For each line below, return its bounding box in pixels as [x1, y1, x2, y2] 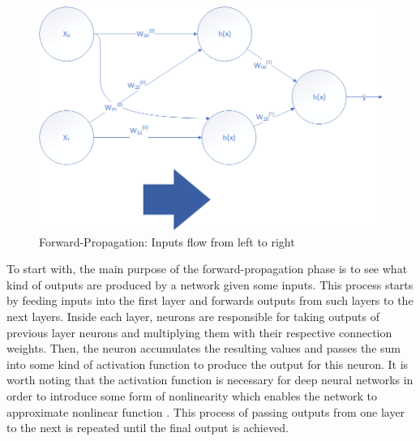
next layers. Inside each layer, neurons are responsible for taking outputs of [6, 307, 379, 324]
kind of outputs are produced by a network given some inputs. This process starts [6, 276, 414, 293]
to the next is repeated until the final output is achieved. [6, 419, 289, 436]
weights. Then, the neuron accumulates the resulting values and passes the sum [6, 340, 401, 357]
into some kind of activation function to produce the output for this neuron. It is [6, 355, 409, 372]
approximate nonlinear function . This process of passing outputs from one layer [6, 403, 405, 420]
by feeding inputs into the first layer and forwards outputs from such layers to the [6, 292, 414, 309]
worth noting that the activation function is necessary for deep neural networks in [6, 371, 414, 388]
